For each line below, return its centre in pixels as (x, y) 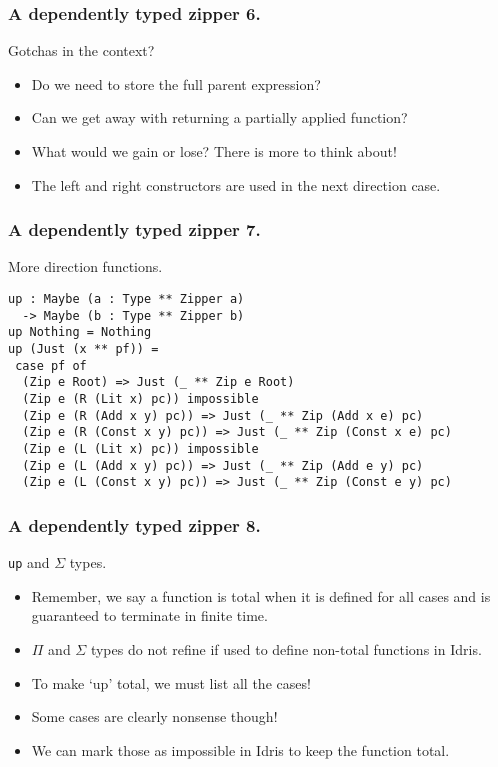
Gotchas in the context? (81, 50)
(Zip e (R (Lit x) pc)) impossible (140, 398)
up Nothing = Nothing (80, 332)
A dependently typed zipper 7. (134, 229)
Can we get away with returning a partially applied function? (219, 117)
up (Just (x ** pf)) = (83, 348)
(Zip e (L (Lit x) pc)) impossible (140, 448)
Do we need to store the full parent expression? (176, 83)
